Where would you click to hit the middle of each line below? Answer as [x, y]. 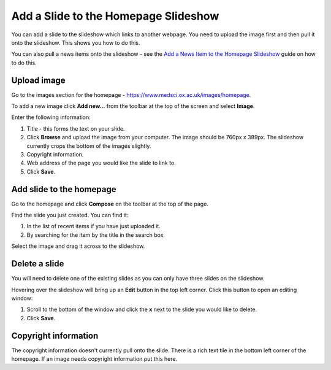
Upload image [38, 80]
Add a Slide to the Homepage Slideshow [115, 16]
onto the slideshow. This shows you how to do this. [76, 42]
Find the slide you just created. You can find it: [70, 215]
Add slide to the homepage [64, 189]
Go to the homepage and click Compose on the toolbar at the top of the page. [110, 204]
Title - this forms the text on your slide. [76, 128]
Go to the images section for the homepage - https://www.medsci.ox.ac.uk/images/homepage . [131, 94]
